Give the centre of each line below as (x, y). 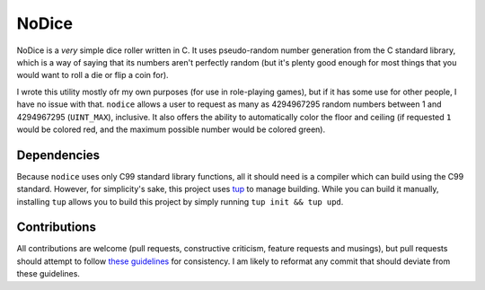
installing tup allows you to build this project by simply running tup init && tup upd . (180, 201)
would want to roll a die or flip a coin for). (93, 75)
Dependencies (58, 155)
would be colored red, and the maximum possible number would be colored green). (171, 129)
